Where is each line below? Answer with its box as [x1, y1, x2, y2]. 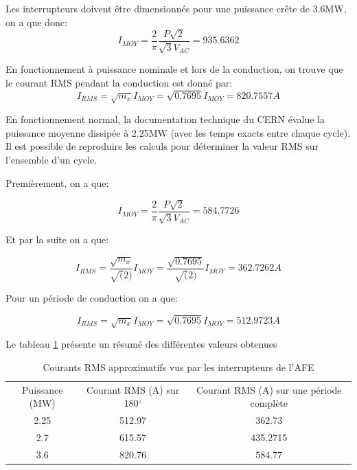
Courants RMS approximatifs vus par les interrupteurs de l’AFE [43, 359, 314, 374]
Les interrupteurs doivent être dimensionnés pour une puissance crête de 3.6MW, [5, 1, 347, 15]
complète [250, 396, 288, 410]
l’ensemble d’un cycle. [5, 152, 97, 166]
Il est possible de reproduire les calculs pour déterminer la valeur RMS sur [5, 139, 319, 153]
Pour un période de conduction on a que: [5, 291, 178, 305]
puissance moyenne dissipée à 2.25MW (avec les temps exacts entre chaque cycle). [5, 125, 351, 139]
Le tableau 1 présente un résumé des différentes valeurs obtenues [5, 337, 277, 351]
